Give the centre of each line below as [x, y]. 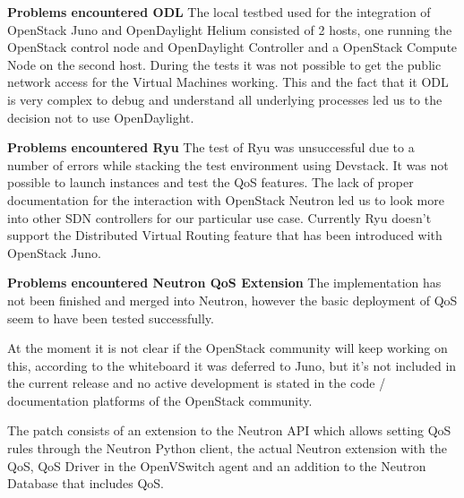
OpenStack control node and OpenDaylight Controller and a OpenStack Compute [232, 47]
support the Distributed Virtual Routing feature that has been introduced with [225, 235]
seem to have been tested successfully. [111, 318]
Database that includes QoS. [86, 483]
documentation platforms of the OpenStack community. [160, 400]
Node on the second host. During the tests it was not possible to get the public [224, 64]
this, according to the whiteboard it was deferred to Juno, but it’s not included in [232, 365]
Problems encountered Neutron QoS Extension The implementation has [224, 283]
